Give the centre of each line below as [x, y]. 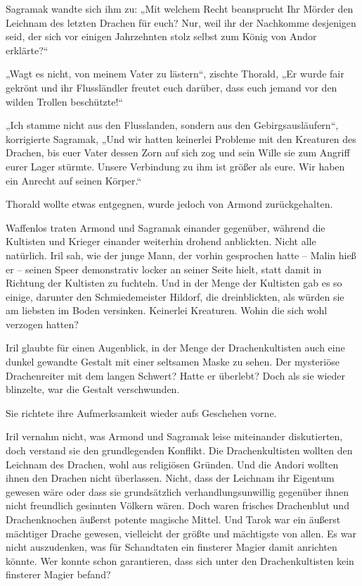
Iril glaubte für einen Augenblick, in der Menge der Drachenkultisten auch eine [175, 348]
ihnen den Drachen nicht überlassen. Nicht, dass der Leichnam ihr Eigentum [170, 478]
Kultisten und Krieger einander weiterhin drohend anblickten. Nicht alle [161, 241]
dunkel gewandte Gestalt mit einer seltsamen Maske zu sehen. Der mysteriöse [173, 362]
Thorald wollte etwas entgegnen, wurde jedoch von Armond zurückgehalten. [169, 204]
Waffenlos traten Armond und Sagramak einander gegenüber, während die [166, 227]
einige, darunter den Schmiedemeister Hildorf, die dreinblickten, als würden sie [175, 296]
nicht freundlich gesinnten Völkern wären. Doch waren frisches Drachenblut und [177, 505]
